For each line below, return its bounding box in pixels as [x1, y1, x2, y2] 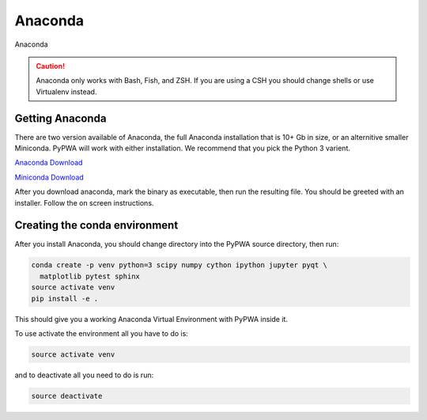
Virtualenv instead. [36, 87, 97, 96]
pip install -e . [31, 293, 99, 303]
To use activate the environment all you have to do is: [14, 329, 189, 339]
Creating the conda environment [14, 218, 179, 233]
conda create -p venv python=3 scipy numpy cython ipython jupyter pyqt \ [31, 261, 328, 270]
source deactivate [31, 392, 103, 400]
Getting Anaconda [14, 112, 107, 125]
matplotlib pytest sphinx [40, 271, 140, 281]
